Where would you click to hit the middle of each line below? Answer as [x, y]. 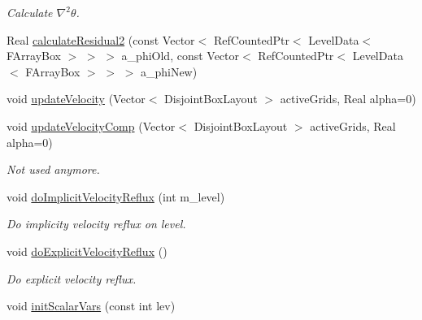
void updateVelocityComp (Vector [91, 125]
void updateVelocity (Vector [76, 99]
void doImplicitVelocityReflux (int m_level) [116, 196]
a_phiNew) [169, 71]
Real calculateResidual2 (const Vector [101, 39]
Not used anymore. [53, 169]
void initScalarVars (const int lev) [91, 306]
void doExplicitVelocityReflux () [87, 251]
